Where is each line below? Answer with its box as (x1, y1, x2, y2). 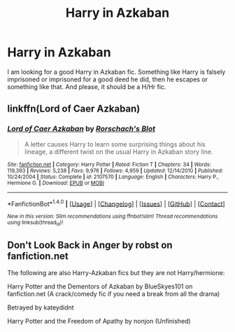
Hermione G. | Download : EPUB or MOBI (7, 179, 105, 187)
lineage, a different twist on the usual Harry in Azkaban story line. (24, 147, 213, 156)
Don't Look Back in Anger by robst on (7, 239, 173, 251)
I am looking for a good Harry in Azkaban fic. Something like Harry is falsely (7, 67, 226, 76)
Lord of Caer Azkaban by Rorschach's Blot (7, 124, 156, 134)
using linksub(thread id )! (7, 219, 64, 227)
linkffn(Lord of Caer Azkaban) (7, 103, 141, 115)
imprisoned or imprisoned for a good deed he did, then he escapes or (7, 75, 208, 84)
